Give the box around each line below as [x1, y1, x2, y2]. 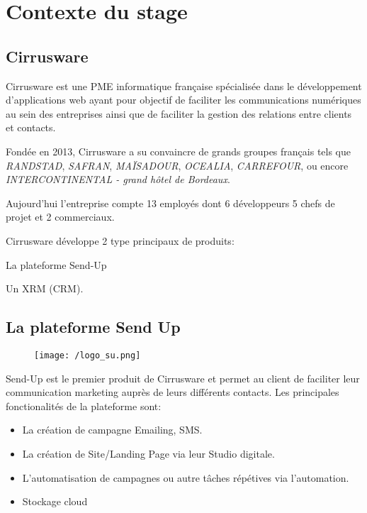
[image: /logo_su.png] [34, 350, 141, 360]
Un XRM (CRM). [6, 281, 84, 296]
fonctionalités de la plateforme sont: [6, 398, 162, 413]
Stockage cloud [22, 494, 88, 509]
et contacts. [6, 120, 56, 135]
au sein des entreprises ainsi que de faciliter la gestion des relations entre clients [6, 106, 352, 121]
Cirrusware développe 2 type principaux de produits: [6, 233, 235, 248]
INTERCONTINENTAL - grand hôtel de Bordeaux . [6, 172, 230, 187]
